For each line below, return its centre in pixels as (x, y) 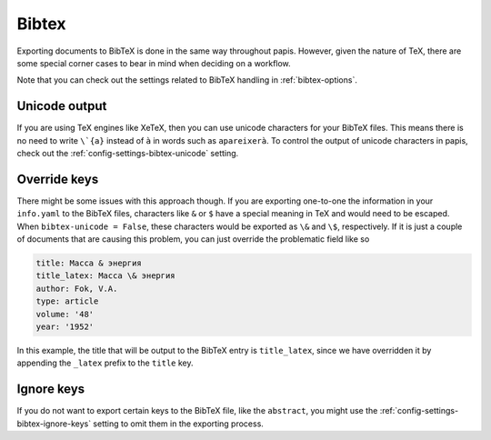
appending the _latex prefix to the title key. (105, 363)
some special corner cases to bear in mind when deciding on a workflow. (154, 63)
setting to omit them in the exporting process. (178, 424)
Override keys (58, 179)
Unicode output (62, 106)
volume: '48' (65, 314)
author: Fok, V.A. (77, 288)
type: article (67, 301)
